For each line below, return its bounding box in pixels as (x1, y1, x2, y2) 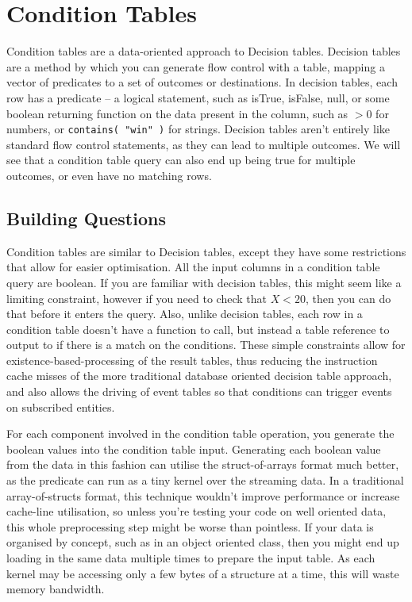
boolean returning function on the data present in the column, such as (6, 105, 348, 121)
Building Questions (6, 205, 166, 230)
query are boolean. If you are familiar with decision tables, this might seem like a (6, 274, 402, 290)
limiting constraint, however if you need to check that (6, 289, 267, 306)
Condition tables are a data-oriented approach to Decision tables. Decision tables (6, 43, 401, 59)
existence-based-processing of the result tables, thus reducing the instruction (6, 351, 378, 368)
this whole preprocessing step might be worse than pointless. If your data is (6, 518, 374, 535)
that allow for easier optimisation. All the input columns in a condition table (6, 259, 380, 275)
